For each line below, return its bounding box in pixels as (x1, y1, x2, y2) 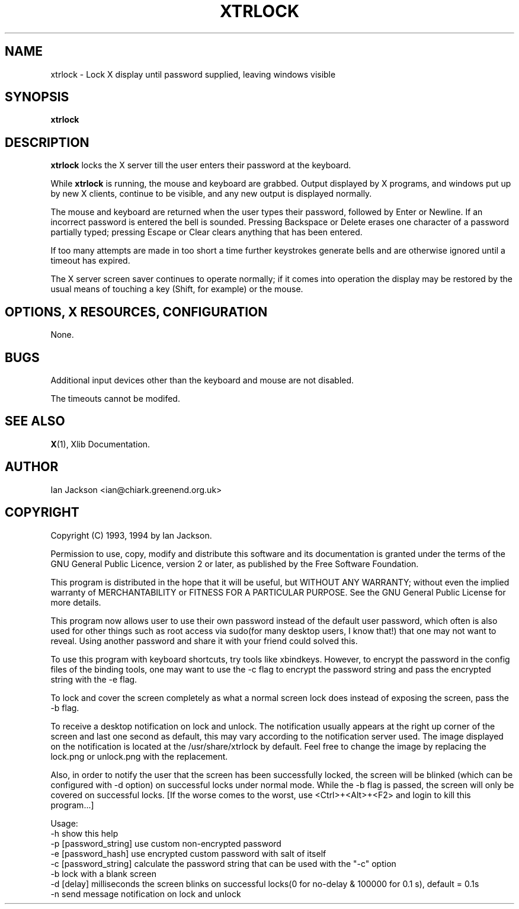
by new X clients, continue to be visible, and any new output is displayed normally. (50, 188, 372, 199)
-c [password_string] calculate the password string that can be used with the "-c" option (50, 858, 396, 869)
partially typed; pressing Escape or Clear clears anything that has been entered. (50, 227, 363, 238)
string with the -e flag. (50, 674, 137, 684)
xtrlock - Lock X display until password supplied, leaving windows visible (50, 69, 336, 79)
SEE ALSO (5, 414, 65, 429)
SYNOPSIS (5, 89, 69, 105)
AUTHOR (5, 459, 59, 475)
